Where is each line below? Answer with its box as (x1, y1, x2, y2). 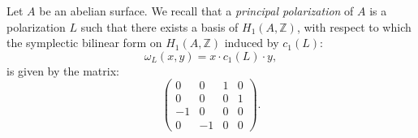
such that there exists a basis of (80, 18, 239, 35)
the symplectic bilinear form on (6, 34, 162, 51)
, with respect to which (296, 18, 412, 35)
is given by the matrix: (6, 62, 119, 79)
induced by (224, 34, 279, 51)
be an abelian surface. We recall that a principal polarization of (39, 2, 354, 19)
